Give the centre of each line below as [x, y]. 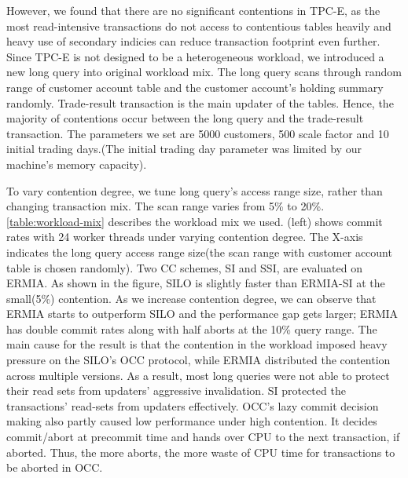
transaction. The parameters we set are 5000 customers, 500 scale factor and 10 [198, 133]
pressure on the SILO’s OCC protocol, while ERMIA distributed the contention [198, 360]
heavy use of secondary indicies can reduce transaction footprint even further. [193, 41]
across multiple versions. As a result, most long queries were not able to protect [198, 375]
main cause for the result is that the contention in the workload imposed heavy [197, 344]
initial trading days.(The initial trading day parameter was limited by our [184, 149]
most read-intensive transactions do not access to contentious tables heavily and [199, 26]
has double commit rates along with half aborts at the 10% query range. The [192, 328]
